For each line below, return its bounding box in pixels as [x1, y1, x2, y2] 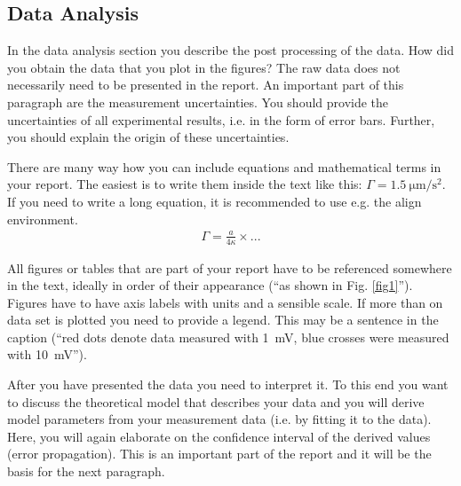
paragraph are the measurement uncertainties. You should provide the [7, 92, 389, 111]
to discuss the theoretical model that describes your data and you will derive [7, 392, 425, 411]
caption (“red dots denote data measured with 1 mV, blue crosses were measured [7, 327, 449, 346]
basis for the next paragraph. [7, 462, 165, 481]
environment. [7, 209, 78, 228]
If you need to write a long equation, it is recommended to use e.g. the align [7, 192, 422, 210]
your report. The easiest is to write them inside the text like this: [7, 175, 362, 193]
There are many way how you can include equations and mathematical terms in [7, 157, 441, 176]
